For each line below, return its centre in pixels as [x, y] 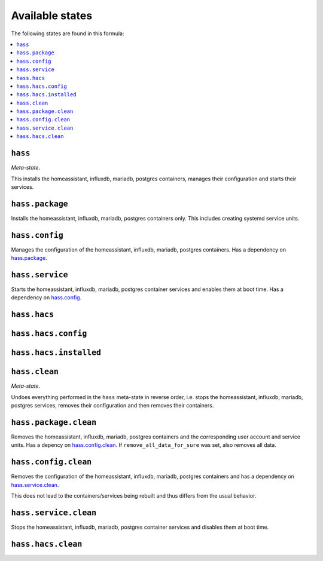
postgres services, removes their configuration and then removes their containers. [112, 406]
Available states [52, 16]
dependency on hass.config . [46, 298]
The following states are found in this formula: [68, 33]
